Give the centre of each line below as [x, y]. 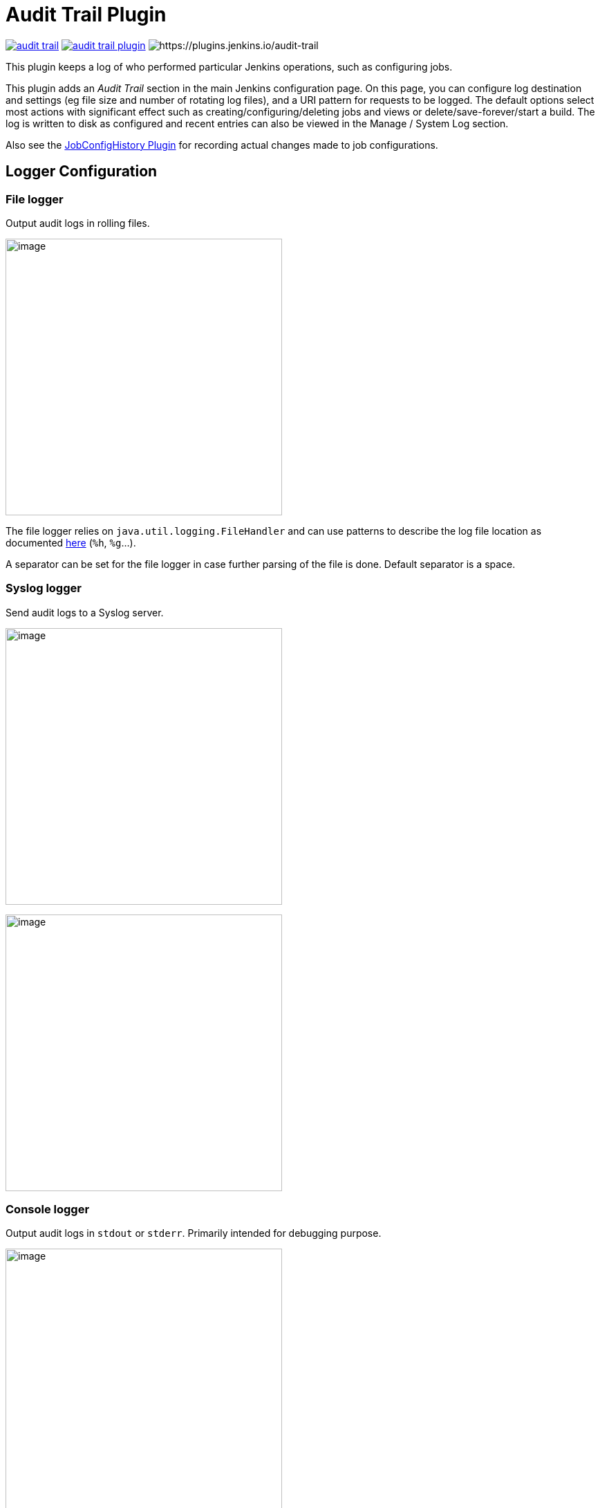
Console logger [48, 1210]
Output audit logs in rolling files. [78, 223]
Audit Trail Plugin [86, 15]
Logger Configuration [82, 172]
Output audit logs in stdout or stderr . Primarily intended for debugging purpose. [194, 1233]
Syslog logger [44, 588]
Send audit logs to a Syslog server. [85, 612]
